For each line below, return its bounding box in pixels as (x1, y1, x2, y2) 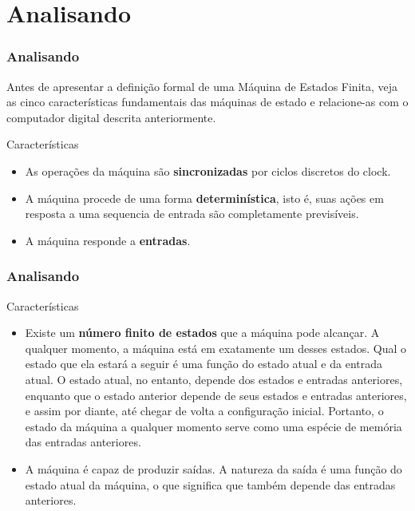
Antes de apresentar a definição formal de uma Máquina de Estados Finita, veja (6, 77, 398, 94)
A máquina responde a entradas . (25, 232, 191, 248)
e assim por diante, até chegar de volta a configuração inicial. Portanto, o (25, 402, 384, 419)
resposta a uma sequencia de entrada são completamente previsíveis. (25, 205, 359, 222)
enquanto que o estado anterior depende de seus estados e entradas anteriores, (25, 386, 407, 403)
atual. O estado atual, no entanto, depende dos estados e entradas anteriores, (25, 370, 403, 387)
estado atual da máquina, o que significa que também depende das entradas (25, 476, 396, 493)
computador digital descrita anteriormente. (6, 109, 216, 125)
